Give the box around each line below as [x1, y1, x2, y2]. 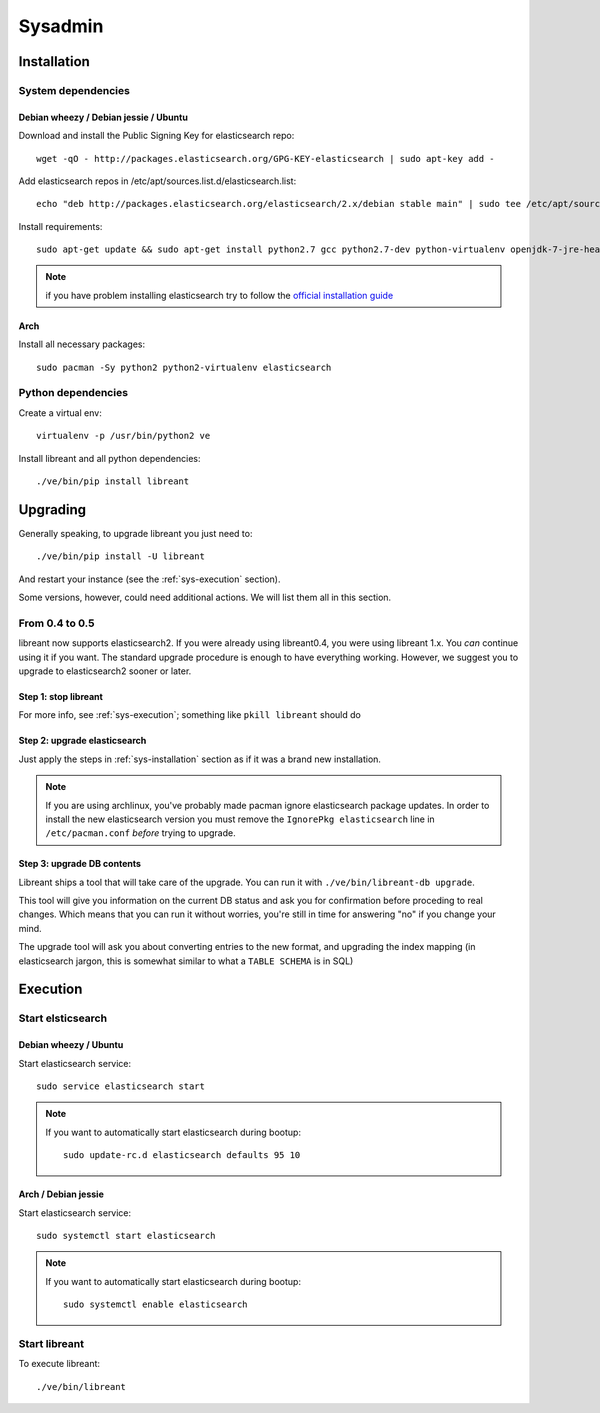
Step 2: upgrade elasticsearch [18, 735, 147, 747]
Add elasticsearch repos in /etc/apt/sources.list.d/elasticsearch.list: [18, 175, 297, 187]
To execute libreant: [18, 1358, 100, 1370]
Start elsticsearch [18, 1011, 108, 1025]
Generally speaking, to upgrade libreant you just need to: [18, 527, 253, 539]
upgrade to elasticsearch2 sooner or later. [18, 665, 192, 677]
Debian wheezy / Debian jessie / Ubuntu [18, 111, 189, 123]
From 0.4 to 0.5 [18, 616, 95, 630]
